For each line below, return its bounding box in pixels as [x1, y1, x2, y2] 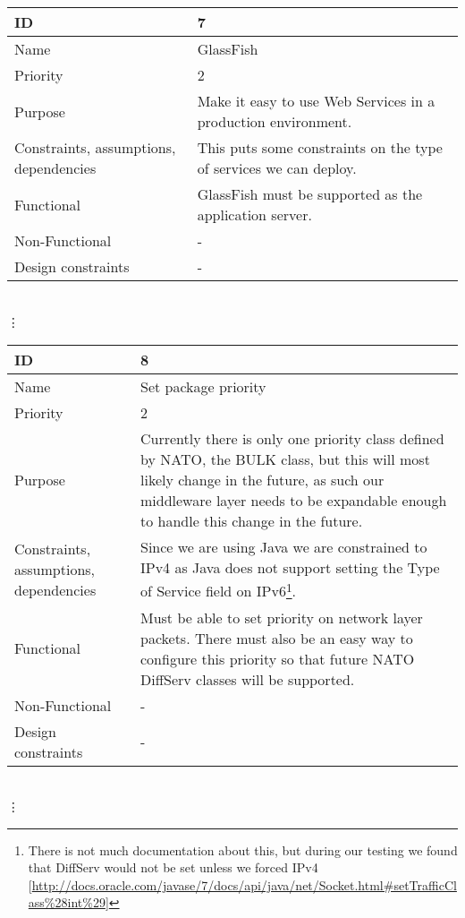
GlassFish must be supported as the [197, 184, 423, 204]
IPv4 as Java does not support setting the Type [139, 557, 440, 579]
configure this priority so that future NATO [139, 648, 415, 669]
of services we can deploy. [197, 158, 357, 178]
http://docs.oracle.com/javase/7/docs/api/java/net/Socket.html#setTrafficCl [31, 875, 457, 894]
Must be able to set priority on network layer [139, 606, 423, 628]
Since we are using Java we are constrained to [139, 536, 427, 558]
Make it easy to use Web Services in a [197, 90, 435, 111]
